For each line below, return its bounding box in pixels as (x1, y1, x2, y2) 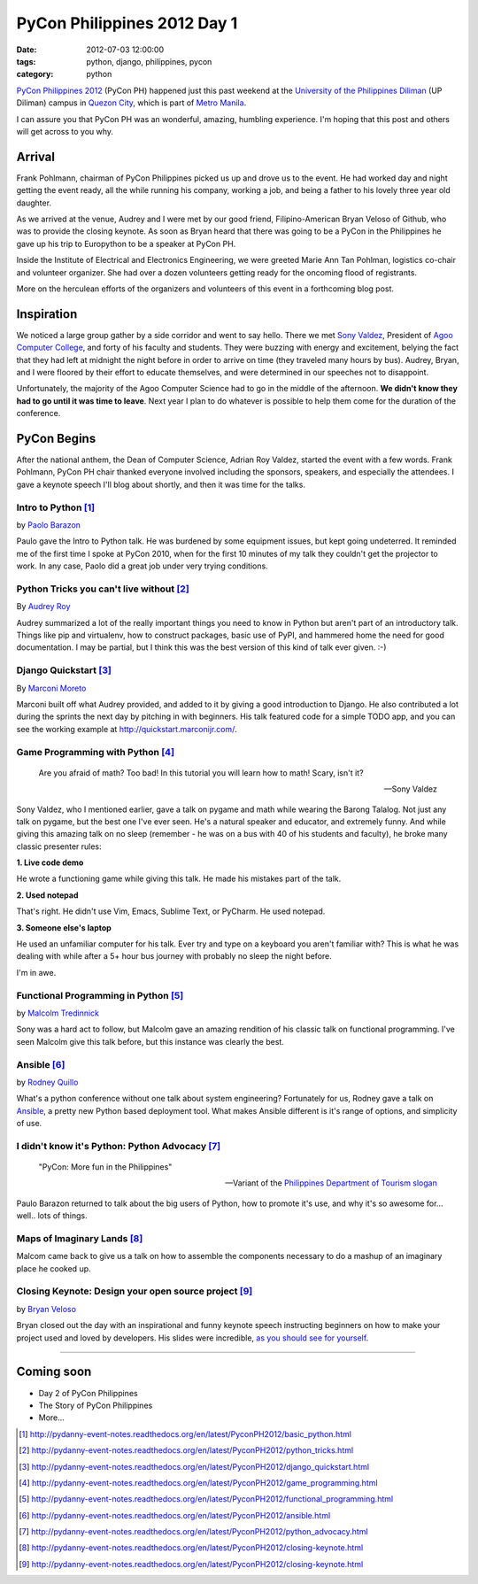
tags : (16, 56, 36, 66)
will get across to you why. (16, 126, 114, 136)
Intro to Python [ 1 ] (16, 501, 96, 514)
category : (16, 69, 54, 80)
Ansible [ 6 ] (16, 1058, 66, 1070)
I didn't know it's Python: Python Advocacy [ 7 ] (16, 1140, 221, 1152)
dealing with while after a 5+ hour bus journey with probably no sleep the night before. (16, 951, 332, 962)
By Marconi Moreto (16, 683, 87, 693)
